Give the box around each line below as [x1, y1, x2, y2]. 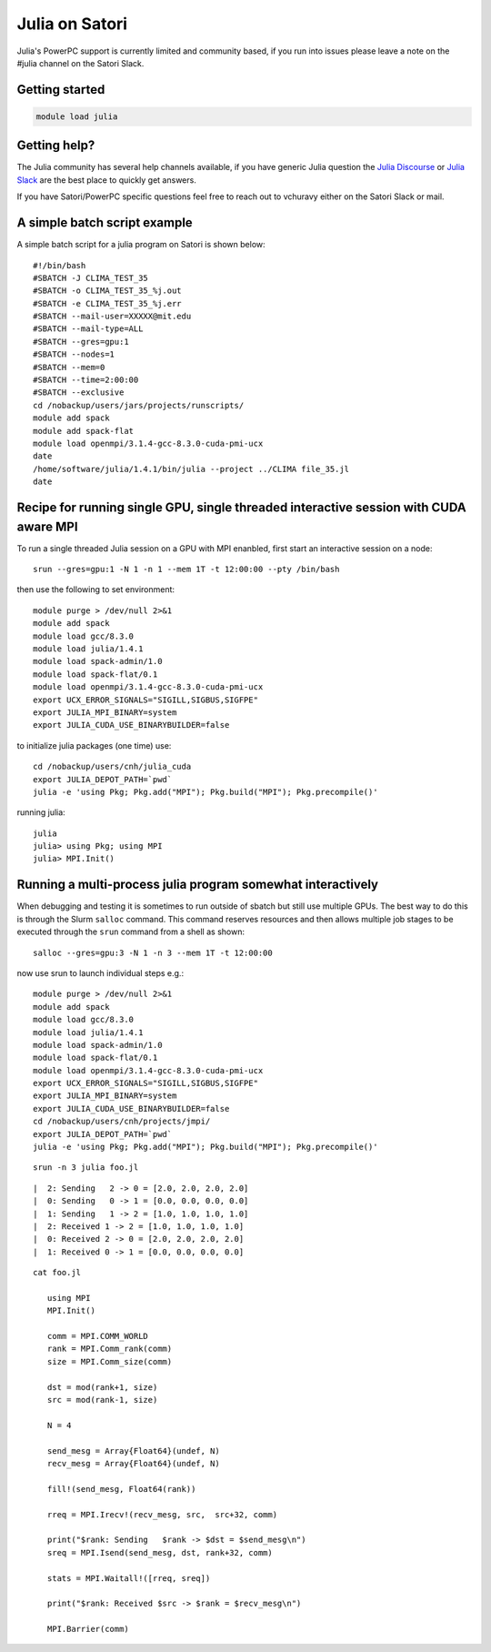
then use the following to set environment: [16, 584, 175, 595]
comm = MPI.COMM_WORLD [46, 1331, 149, 1342]
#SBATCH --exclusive [33, 388, 125, 398]
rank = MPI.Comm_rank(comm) [46, 1344, 173, 1355]
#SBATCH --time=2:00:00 [33, 375, 139, 386]
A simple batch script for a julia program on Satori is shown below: [16, 239, 266, 250]
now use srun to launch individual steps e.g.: [16, 967, 185, 978]
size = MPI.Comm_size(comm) [46, 1356, 173, 1366]
